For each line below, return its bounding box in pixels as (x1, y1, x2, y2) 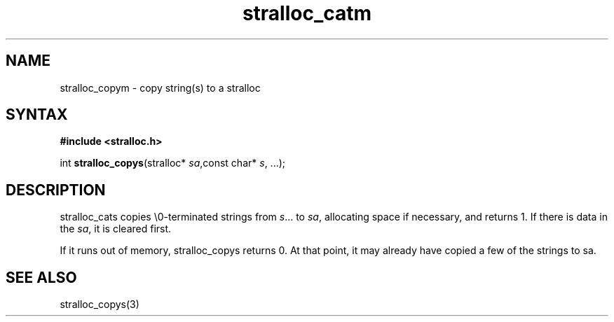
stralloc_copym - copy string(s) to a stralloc (60, 81, 261, 94)
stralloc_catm (242, 1, 372, 25)
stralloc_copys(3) (60, 298, 139, 311)
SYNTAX (6, 106, 68, 124)
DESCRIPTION (6, 181, 106, 199)
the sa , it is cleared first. (60, 223, 172, 235)
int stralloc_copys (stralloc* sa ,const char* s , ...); (60, 157, 286, 169)
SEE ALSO (6, 268, 77, 286)
